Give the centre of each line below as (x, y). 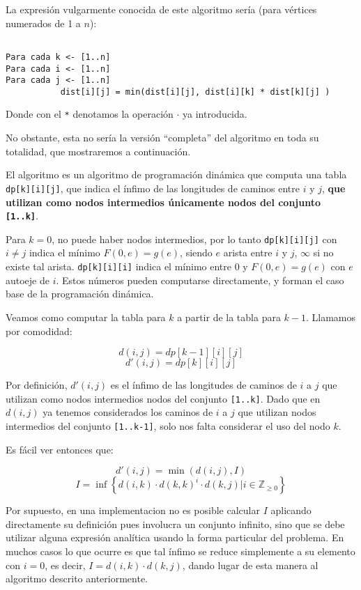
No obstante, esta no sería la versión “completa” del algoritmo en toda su (162, 138)
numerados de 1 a (43, 23)
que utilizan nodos (277, 412)
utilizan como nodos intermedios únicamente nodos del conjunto (163, 202)
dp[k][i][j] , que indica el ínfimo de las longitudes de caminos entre (153, 188)
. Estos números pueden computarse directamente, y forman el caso (200, 280)
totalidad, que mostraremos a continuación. (98, 151)
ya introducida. (215, 114)
